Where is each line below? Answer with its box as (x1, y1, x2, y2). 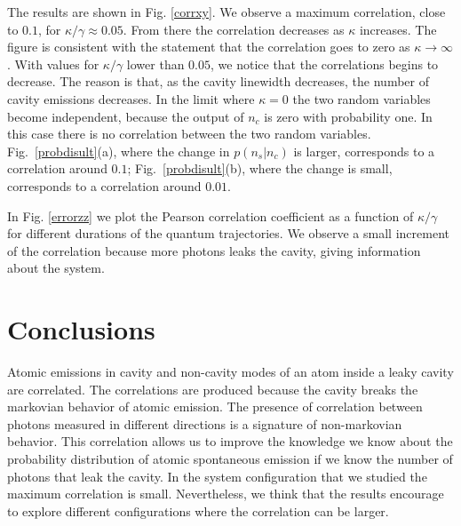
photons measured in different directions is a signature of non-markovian (7, 414, 402, 433)
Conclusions (7, 311, 155, 347)
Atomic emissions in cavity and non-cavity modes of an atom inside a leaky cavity (7, 363, 454, 381)
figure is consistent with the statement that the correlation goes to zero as (7, 37, 410, 56)
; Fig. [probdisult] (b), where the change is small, (127, 159, 393, 178)
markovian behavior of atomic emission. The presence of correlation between (7, 397, 423, 416)
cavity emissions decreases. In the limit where (7, 89, 255, 108)
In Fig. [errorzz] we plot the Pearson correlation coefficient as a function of (7, 206, 414, 225)
